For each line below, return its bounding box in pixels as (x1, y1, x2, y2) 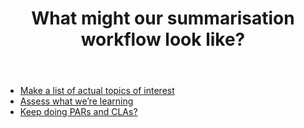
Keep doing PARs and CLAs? (19, 106, 138, 118)
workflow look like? (80, 28, 246, 51)
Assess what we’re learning (19, 95, 134, 107)
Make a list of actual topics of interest (19, 85, 175, 97)
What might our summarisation (31, 7, 295, 30)
